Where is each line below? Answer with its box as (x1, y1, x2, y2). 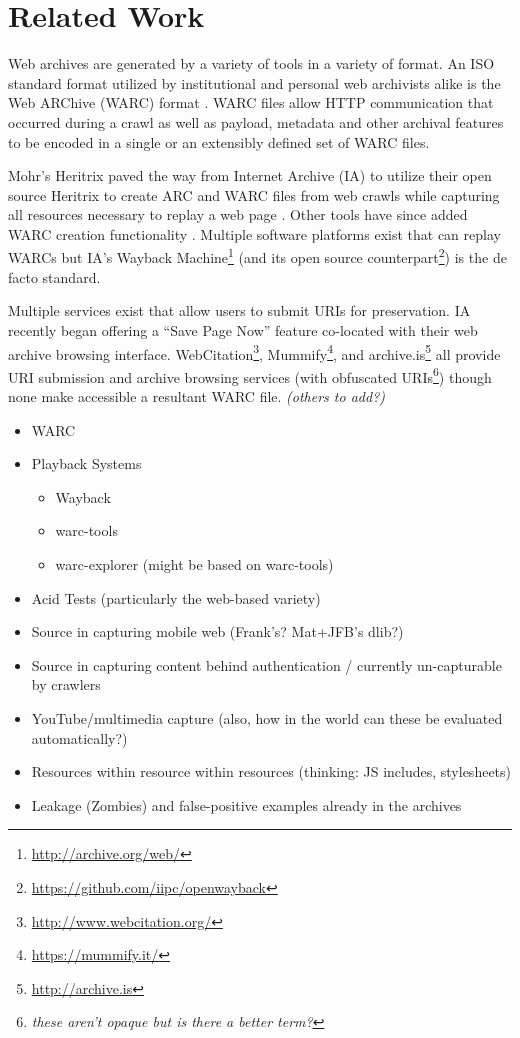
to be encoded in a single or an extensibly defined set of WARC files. (8, 131, 430, 152)
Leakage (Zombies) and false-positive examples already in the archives (31, 794, 462, 815)
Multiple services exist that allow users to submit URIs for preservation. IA (8, 300, 471, 321)
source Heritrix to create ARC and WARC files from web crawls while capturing (8, 184, 500, 205)
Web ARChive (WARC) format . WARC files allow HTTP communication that (8, 92, 494, 113)
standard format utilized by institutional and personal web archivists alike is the (8, 72, 501, 93)
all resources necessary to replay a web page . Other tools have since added (8, 204, 468, 225)
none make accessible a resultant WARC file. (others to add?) (8, 386, 386, 406)
